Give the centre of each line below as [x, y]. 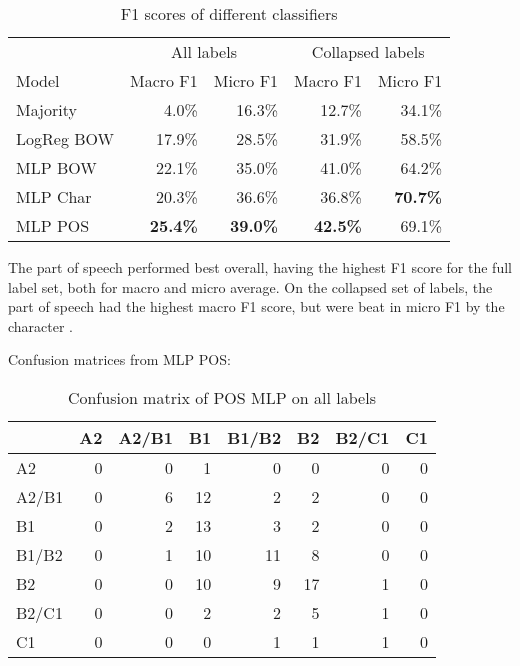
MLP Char [54, 196]
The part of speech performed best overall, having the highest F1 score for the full [260, 267]
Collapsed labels [368, 51]
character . [41, 325]
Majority [46, 109]
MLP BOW [56, 167]
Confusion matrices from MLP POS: [119, 359]
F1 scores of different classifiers [229, 13]
